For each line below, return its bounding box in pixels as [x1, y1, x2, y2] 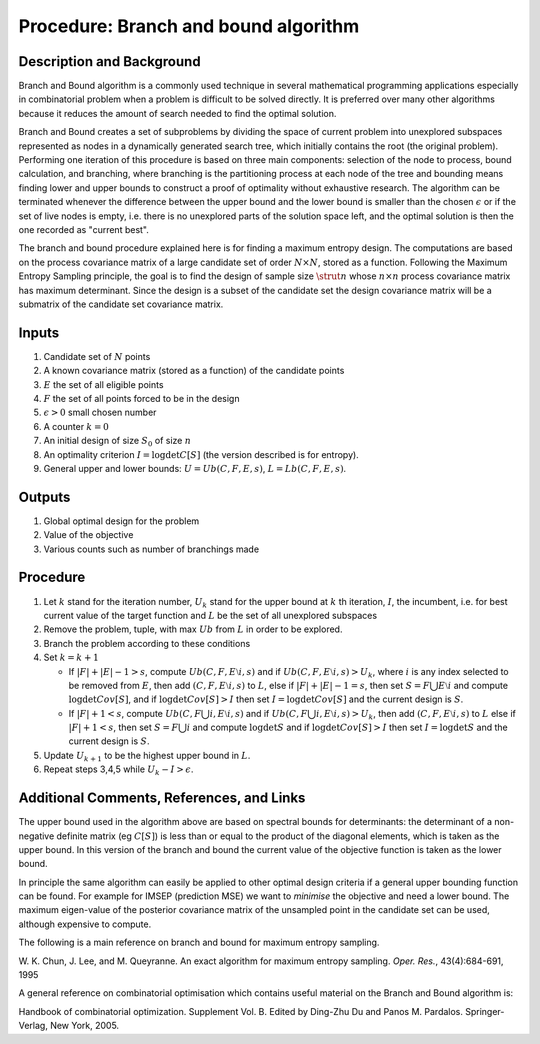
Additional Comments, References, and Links [18, 790, 306, 807]
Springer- [465, 1005, 505, 1017]
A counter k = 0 [43, 420, 109, 432]
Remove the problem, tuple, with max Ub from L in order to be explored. [43, 623, 343, 635]
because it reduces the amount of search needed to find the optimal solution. [18, 107, 337, 119]
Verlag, [18, 1020, 49, 1032]
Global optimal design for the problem [43, 515, 200, 527]
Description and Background [18, 53, 201, 70]
